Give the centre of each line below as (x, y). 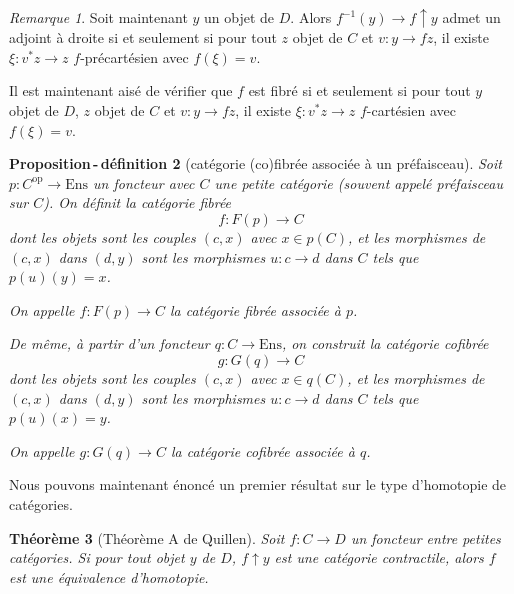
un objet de (239, 17)
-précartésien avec (134, 56)
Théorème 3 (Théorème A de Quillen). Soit (147, 537)
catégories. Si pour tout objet (97, 557)
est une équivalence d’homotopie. (109, 576)
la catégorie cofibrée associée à (262, 450)
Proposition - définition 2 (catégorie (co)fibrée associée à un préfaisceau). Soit (255, 163)
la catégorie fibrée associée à (255, 309)
